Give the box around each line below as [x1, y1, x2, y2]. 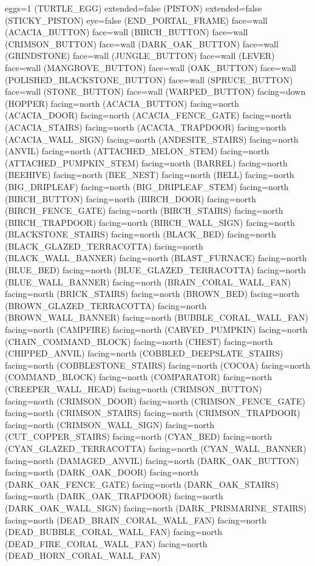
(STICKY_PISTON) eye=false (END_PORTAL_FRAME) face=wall [5, 13, 268, 26]
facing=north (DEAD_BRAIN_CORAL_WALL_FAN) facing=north [5, 513, 267, 526]
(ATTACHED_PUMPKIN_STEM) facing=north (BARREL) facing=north [5, 156, 288, 169]
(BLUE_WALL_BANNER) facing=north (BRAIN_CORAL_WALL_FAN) [5, 275, 291, 288]
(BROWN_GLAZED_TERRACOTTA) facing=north [5, 299, 207, 312]
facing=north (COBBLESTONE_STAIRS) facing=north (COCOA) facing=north [5, 358, 311, 371]
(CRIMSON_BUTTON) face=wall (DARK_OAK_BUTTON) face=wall [5, 37, 279, 50]
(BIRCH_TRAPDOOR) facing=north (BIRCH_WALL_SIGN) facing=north [5, 216, 295, 228]
